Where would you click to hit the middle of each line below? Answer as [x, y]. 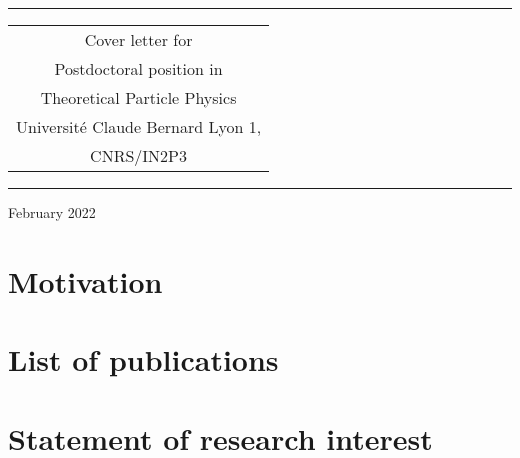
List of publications [143, 359]
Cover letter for [138, 39]
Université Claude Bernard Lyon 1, [139, 126]
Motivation [85, 280]
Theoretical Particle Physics [138, 97]
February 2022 [52, 212]
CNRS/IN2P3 [139, 155]
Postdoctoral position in [138, 68]
